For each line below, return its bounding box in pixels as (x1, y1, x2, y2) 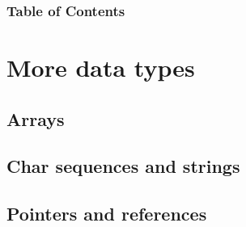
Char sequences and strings (6, 153, 240, 179)
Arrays (6, 106, 65, 131)
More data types (6, 51, 195, 84)
